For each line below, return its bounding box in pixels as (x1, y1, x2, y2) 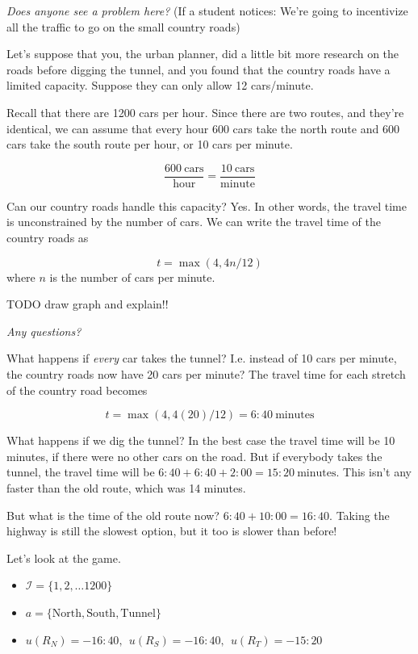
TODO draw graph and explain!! (6, 296, 169, 312)
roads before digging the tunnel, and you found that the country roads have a (6, 61, 391, 78)
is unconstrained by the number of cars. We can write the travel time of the (6, 213, 381, 230)
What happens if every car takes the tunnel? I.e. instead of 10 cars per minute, (6, 350, 397, 367)
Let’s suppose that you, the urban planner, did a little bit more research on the (6, 45, 399, 62)
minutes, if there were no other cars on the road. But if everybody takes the (6, 447, 382, 464)
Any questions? (6, 322, 82, 339)
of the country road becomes (6, 381, 148, 398)
